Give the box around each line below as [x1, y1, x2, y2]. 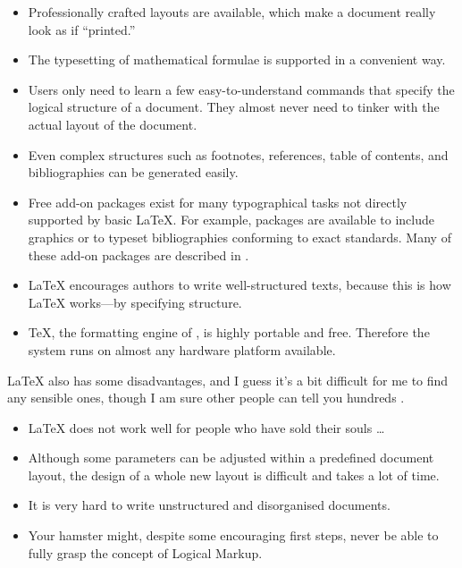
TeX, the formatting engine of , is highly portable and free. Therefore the [28, 323, 430, 342]
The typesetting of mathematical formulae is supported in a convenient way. [28, 50, 446, 69]
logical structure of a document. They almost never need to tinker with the [28, 97, 440, 116]
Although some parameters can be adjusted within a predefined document [28, 448, 434, 467]
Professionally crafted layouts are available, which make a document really [28, 3, 436, 21]
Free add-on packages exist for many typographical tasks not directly [28, 192, 407, 211]
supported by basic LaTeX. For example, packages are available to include [28, 210, 434, 229]
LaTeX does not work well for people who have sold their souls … [28, 418, 385, 437]
